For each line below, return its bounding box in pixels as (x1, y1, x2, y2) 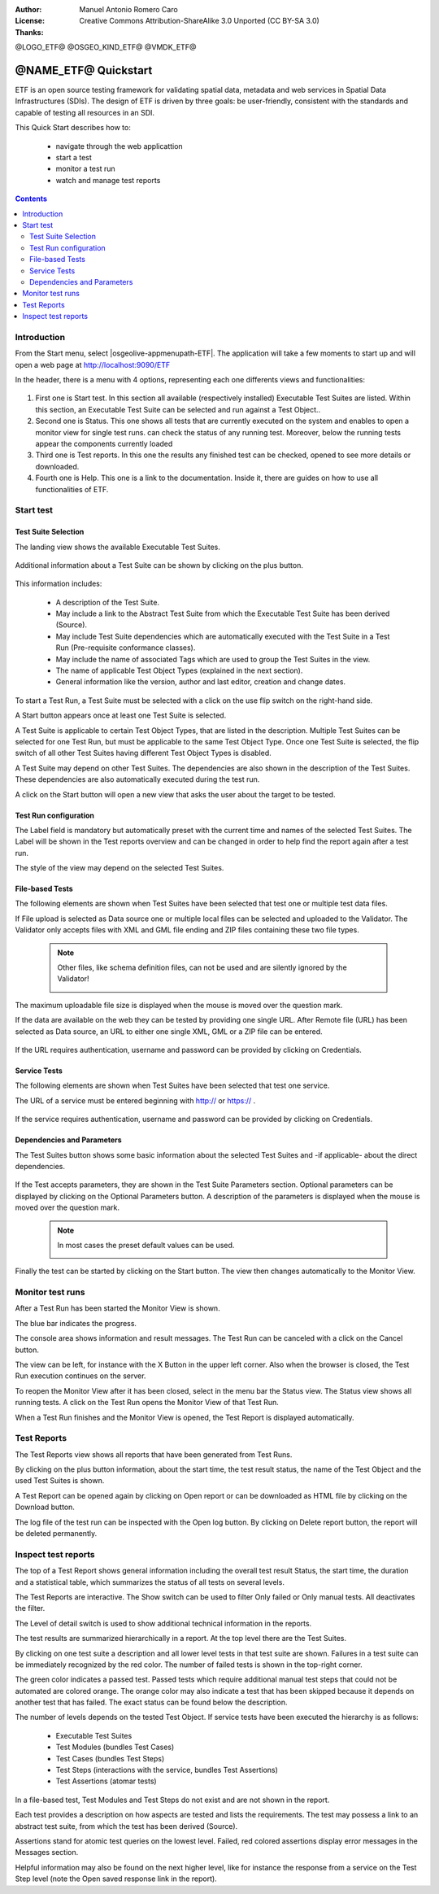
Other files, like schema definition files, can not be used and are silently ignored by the (57, 962, 347, 972)
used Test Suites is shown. (15, 1476, 105, 1486)
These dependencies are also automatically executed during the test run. (15, 775, 260, 784)
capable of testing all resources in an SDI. (15, 107, 154, 117)
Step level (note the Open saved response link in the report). (15, 1874, 217, 1883)
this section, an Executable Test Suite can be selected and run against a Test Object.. (35, 404, 321, 414)
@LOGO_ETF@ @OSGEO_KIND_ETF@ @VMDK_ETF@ (15, 42, 197, 52)
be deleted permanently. (15, 1529, 98, 1538)
